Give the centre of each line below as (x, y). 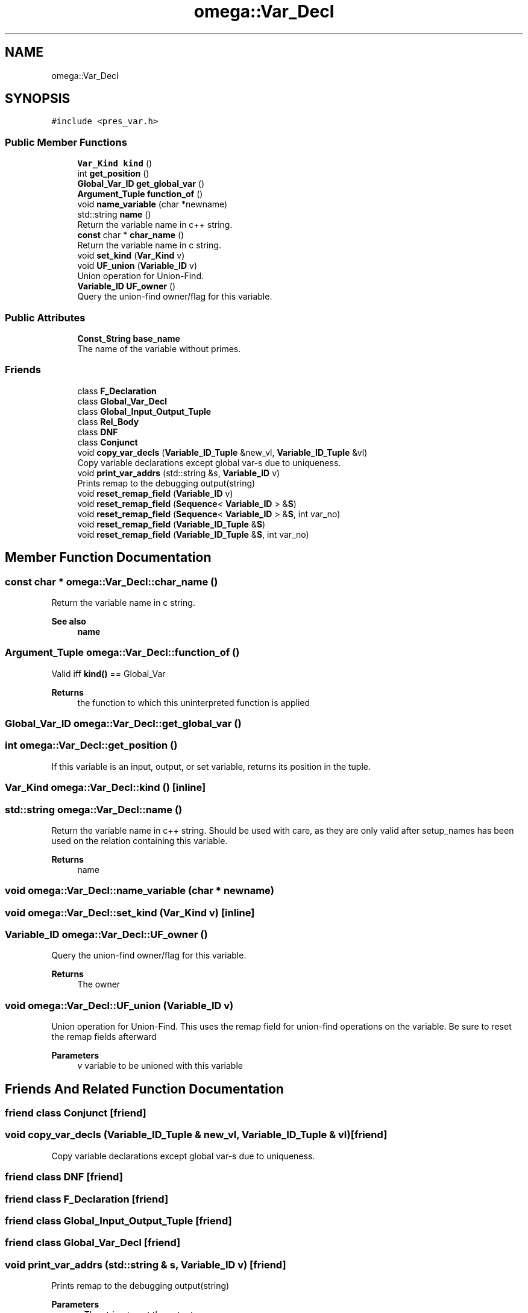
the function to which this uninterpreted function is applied (194, 702)
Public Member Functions (66, 142)
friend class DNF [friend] (64, 1177)
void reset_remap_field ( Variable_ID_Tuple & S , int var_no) (193, 534)
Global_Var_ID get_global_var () (141, 184)
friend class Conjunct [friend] (76, 1113)
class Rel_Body (108, 421)
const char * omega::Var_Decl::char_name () (112, 581)
